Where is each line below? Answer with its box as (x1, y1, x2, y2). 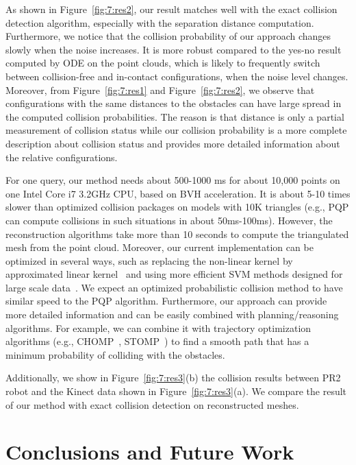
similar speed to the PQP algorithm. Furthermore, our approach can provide (5, 294, 327, 308)
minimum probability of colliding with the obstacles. (5, 347, 225, 361)
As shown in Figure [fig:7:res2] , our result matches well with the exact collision (5, 2, 338, 16)
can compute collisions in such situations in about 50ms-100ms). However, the (5, 213, 333, 227)
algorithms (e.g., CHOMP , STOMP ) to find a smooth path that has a (5, 334, 309, 348)
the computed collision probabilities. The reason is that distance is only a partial (5, 109, 344, 123)
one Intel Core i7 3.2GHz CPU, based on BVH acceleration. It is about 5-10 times (5, 186, 351, 200)
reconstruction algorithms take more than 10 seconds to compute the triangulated (5, 226, 349, 241)
